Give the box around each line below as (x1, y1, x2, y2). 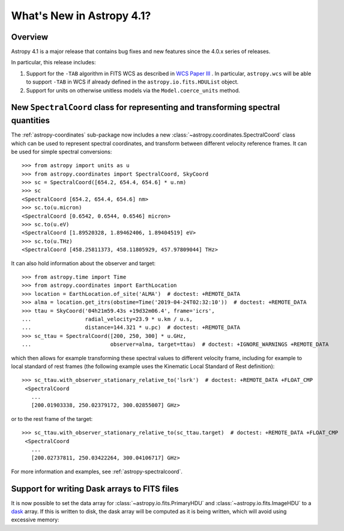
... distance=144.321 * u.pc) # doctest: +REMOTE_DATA (22, 324, 240, 331)
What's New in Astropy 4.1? (11, 9, 151, 22)
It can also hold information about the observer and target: (11, 259, 156, 267)
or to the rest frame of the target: (11, 415, 93, 422)
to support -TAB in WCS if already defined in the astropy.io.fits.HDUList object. (26, 78, 239, 85)
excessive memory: (11, 516, 59, 523)
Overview (11, 32, 49, 42)
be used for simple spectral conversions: (11, 148, 112, 155)
